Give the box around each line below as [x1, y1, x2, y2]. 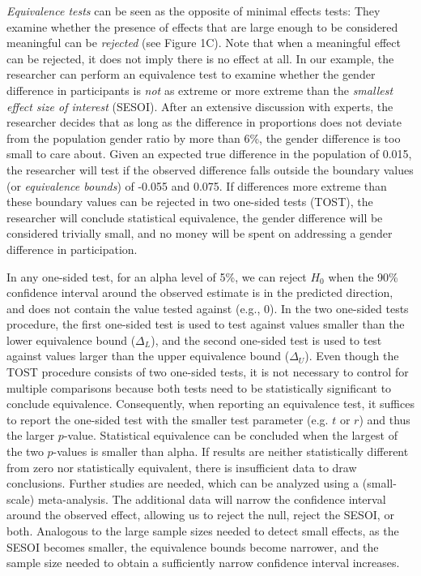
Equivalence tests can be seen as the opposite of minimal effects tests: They [6, 2, 381, 19]
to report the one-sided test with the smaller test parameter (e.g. [6, 411, 329, 428]
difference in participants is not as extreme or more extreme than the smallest [6, 81, 393, 98]
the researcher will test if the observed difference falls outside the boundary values [6, 161, 414, 178]
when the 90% [328, 268, 398, 285]
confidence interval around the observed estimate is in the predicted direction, [6, 284, 393, 301]
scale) [6, 490, 35, 507]
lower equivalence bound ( [6, 331, 136, 348]
